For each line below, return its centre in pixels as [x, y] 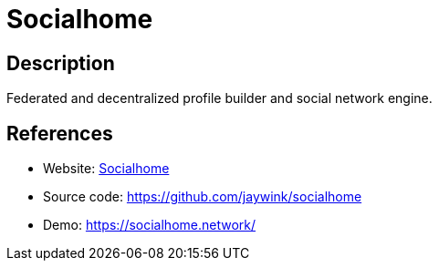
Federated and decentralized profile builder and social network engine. [219, 98]
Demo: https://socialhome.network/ [150, 225]
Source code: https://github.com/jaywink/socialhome [203, 197]
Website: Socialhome [106, 169]
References [60, 133]
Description [61, 63]
